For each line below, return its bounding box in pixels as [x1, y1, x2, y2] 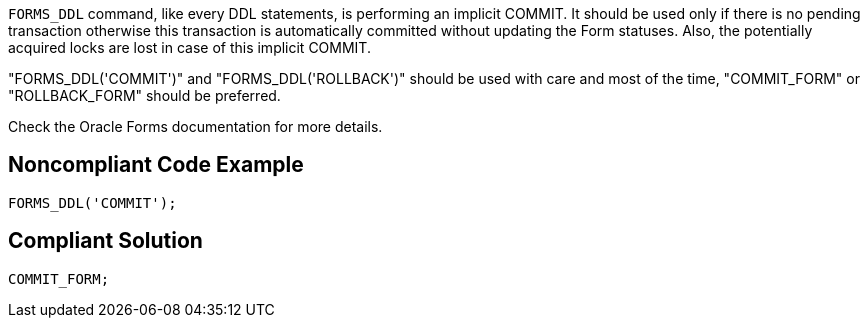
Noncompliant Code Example [8, 152, 304, 178]
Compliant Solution [8, 228, 203, 254]
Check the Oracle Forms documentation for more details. [8, 118, 383, 135]
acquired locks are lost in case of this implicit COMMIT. [8, 39, 371, 56]
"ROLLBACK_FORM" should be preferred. [8, 87, 281, 104]
